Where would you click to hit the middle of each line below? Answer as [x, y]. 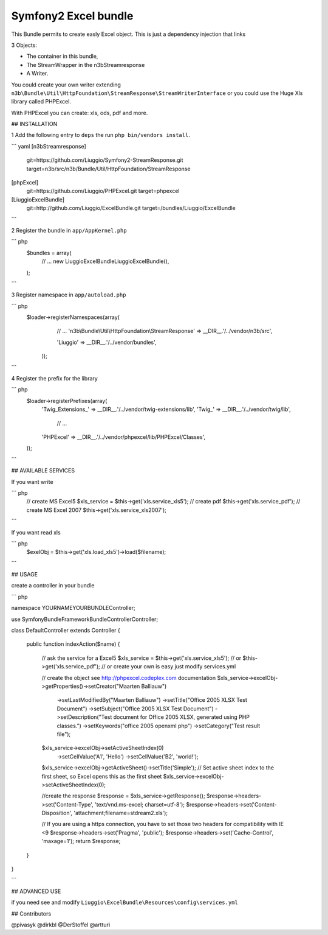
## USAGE [25, 575]
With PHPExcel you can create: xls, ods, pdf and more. [80, 113]
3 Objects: [24, 45]
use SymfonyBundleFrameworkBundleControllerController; [85, 619]
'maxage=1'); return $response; [81, 841]
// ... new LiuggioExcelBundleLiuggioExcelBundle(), [105, 261]
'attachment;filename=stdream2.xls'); [121, 813]
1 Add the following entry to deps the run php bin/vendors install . [101, 135]
